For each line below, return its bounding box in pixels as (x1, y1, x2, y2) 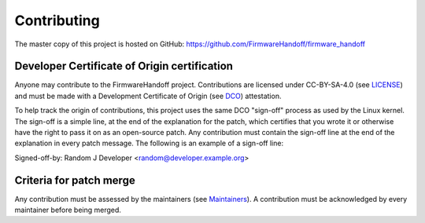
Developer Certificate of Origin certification (14, 60, 234, 73)
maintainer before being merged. (14, 205, 122, 215)
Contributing (14, 12, 100, 29)
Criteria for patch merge (14, 174, 135, 187)
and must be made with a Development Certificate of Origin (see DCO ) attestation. (14, 91, 282, 101)
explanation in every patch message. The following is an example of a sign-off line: (14, 138, 283, 148)
